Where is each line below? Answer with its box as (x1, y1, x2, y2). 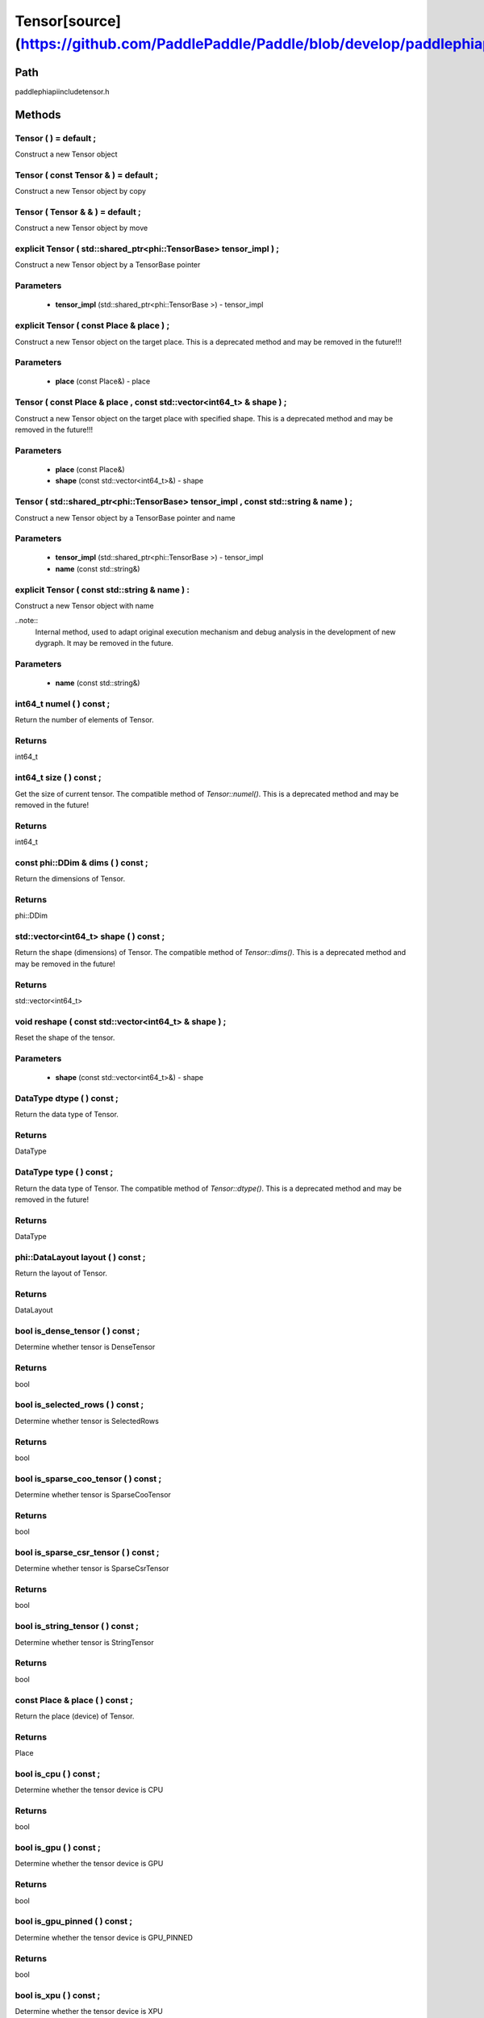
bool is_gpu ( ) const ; (15, 1842, 101, 1853)
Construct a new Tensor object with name (15, 601, 154, 610)
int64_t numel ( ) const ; (15, 698, 111, 710)
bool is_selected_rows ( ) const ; (15, 1399, 144, 1410)
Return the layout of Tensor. (15, 1268, 108, 1279)
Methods (15, 107, 61, 121)
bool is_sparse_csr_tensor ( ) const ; (15, 1547, 160, 1558)
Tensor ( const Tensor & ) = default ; (15, 170, 159, 181)
